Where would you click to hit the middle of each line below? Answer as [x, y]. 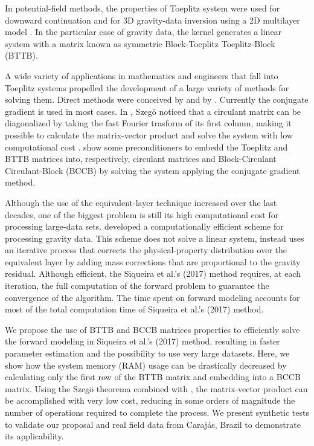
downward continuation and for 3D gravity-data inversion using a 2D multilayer [152, 20]
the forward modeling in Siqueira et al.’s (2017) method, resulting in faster [143, 341]
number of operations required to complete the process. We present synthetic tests [157, 412]
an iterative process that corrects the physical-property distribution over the [146, 250]
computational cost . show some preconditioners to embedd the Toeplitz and [146, 147]
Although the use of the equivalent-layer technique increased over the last [141, 202]
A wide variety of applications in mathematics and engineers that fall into [142, 75]
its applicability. [34, 436]
